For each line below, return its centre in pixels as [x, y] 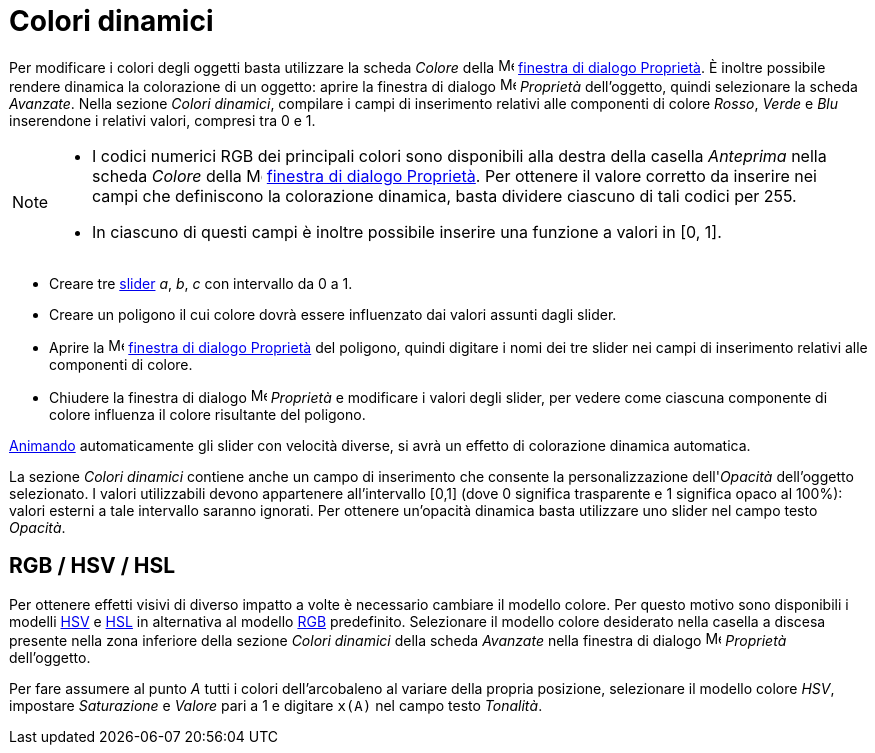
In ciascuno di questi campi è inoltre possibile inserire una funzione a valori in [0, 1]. [407, 231]
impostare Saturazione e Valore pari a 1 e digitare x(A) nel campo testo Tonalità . [276, 705]
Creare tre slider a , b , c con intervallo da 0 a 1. [201, 283]
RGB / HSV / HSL [92, 566]
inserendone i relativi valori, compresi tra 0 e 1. [162, 120]
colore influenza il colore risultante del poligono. [207, 414]
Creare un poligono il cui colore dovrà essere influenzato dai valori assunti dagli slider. [333, 314]
